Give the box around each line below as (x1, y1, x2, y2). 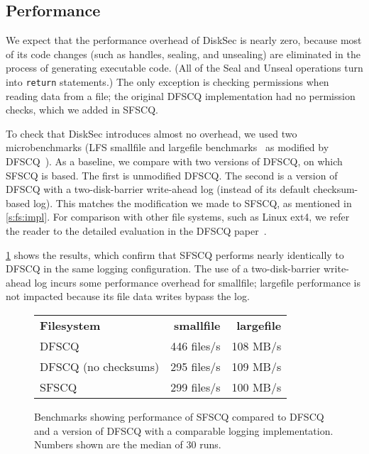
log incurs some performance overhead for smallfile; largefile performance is (34, 275, 360, 289)
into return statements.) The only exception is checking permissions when (6, 74, 329, 89)
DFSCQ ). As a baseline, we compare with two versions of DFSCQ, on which (6, 154, 343, 169)
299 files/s (170, 378, 221, 395)
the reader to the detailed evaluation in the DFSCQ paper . (6, 223, 267, 238)
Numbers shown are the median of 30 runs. (34, 437, 221, 452)
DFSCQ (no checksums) (40, 358, 160, 375)
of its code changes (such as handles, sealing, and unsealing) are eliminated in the (6, 46, 360, 61)
